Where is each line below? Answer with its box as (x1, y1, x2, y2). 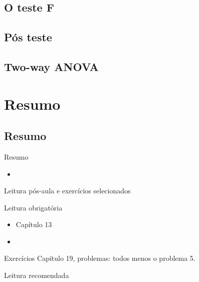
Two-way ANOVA (4, 58, 99, 74)
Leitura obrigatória (4, 202, 63, 213)
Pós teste (4, 29, 52, 45)
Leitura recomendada (4, 270, 69, 280)
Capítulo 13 (16, 219, 52, 230)
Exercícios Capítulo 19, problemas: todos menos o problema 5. (4, 253, 195, 263)
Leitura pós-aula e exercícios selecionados (4, 185, 131, 196)
